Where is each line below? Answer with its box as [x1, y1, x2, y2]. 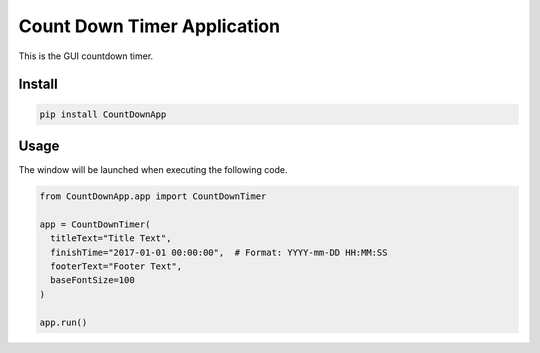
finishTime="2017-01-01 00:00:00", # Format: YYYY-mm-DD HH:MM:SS [50, 246, 388, 258]
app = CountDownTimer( [39, 218, 151, 230]
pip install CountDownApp [39, 108, 167, 120]
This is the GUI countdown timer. [18, 50, 154, 62]
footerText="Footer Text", [50, 260, 183, 272]
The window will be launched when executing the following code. [18, 164, 288, 176]
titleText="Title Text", [50, 233, 172, 244]
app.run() [39, 316, 88, 328]
